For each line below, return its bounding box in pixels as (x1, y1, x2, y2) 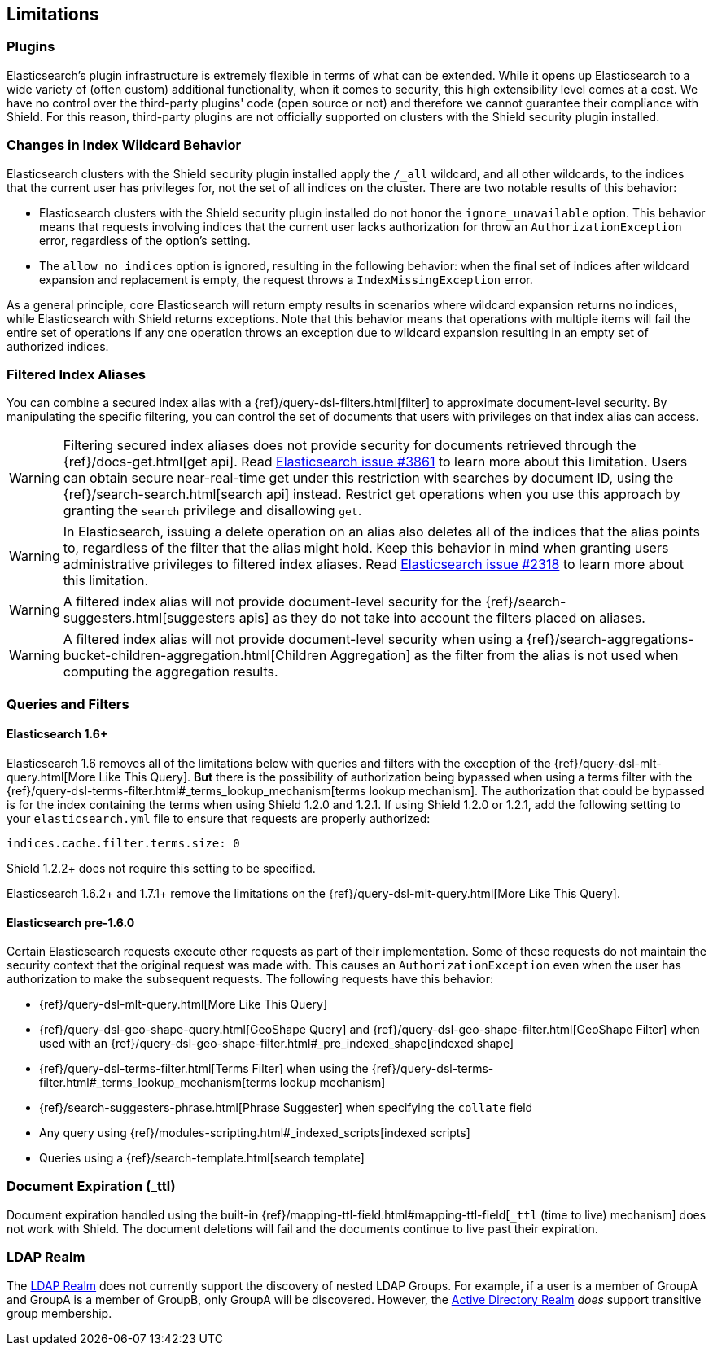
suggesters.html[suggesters (63, 610, 236, 627)
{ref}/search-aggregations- (527, 631, 694, 648)
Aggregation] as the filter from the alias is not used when (330, 647, 679, 664)
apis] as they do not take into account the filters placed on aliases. (238, 610, 645, 627)
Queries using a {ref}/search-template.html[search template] (39, 1151, 365, 1166)
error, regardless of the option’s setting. (39, 233, 251, 247)
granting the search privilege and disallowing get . (63, 502, 362, 519)
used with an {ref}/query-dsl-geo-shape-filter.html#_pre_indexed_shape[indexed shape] (39, 1036, 514, 1051)
